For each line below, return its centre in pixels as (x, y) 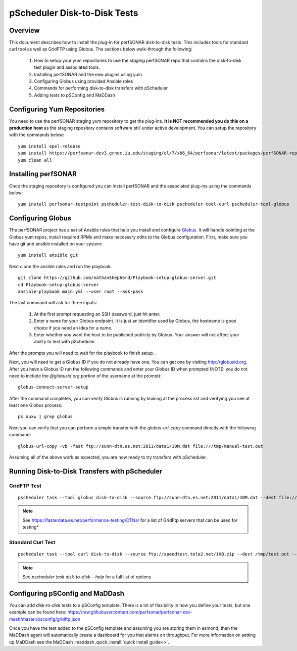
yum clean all (35, 160)
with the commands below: (37, 135)
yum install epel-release (49, 146)
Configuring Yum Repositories (57, 109)
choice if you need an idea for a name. (73, 328)
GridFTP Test (25, 486)
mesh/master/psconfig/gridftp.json (45, 619)
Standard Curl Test (32, 542)
